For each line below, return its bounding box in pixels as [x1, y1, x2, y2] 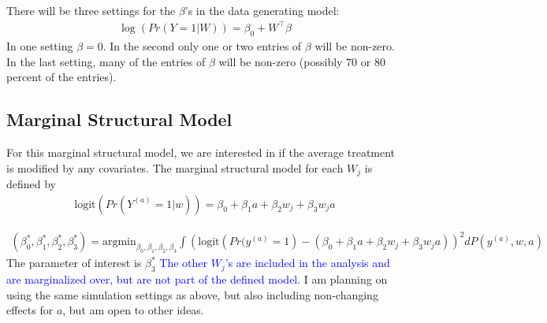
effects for [6, 302, 54, 318]
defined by [6, 175, 57, 191]
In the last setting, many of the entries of [6, 53, 206, 69]
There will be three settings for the [6, 2, 176, 18]
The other [159, 254, 208, 271]
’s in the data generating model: [184, 2, 340, 18]
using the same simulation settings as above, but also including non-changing [6, 286, 378, 303]
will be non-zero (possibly [218, 53, 343, 69]
